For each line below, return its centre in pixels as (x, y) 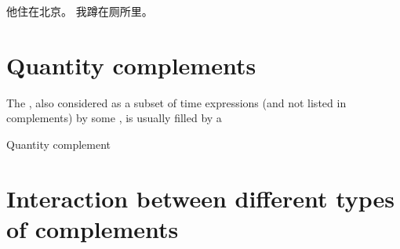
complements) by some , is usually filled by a (114, 118)
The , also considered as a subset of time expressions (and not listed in (176, 102)
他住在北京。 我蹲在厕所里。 (80, 11)
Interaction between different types (201, 198)
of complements (93, 228)
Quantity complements (131, 65)
